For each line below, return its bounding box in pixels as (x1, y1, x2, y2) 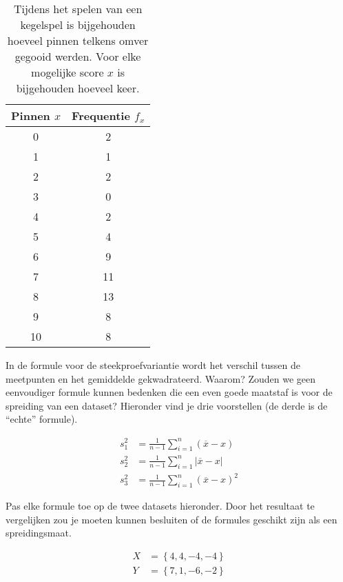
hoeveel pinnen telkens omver (7, 32, 149, 48)
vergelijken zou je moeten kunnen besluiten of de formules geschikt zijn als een (6, 512, 337, 526)
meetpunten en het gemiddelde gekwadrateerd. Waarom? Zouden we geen (6, 371, 316, 385)
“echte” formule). (6, 412, 78, 426)
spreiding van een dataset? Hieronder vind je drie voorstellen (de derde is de (6, 398, 328, 412)
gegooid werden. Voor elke (14, 48, 141, 64)
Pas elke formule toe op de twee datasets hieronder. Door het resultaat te (6, 498, 315, 512)
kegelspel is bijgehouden (20, 17, 136, 32)
